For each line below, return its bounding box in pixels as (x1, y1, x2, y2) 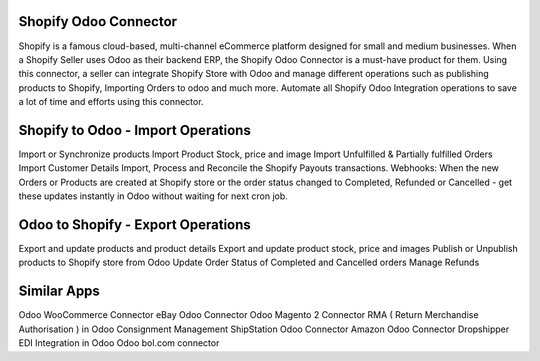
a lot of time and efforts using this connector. (18, 96, 204, 108)
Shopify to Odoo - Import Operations (18, 121, 252, 139)
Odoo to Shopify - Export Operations (18, 216, 252, 233)
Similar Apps (18, 283, 100, 300)
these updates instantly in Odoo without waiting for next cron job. (18, 190, 289, 202)
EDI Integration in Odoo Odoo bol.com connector (18, 337, 220, 349)
